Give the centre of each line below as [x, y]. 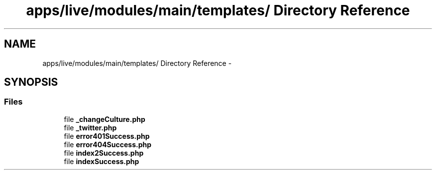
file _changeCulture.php [105, 119]
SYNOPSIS [31, 82]
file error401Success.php [107, 136]
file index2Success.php [104, 153]
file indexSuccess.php [102, 161]
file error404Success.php [108, 144]
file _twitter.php [90, 127]
